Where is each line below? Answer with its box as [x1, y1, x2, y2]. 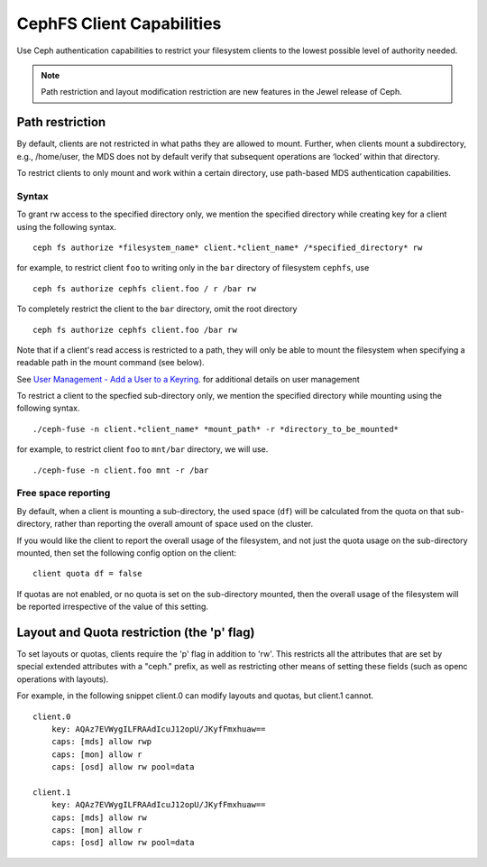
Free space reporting [16, 487, 111, 500]
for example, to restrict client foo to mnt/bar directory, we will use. [16, 444, 269, 455]
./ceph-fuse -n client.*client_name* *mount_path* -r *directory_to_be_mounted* [32, 424, 400, 434]
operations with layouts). [16, 673, 109, 685]
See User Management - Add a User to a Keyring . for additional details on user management [16, 374, 360, 384]
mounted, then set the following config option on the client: [16, 547, 237, 558]
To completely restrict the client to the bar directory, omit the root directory [16, 303, 298, 315]
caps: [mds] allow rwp [51, 736, 152, 747]
